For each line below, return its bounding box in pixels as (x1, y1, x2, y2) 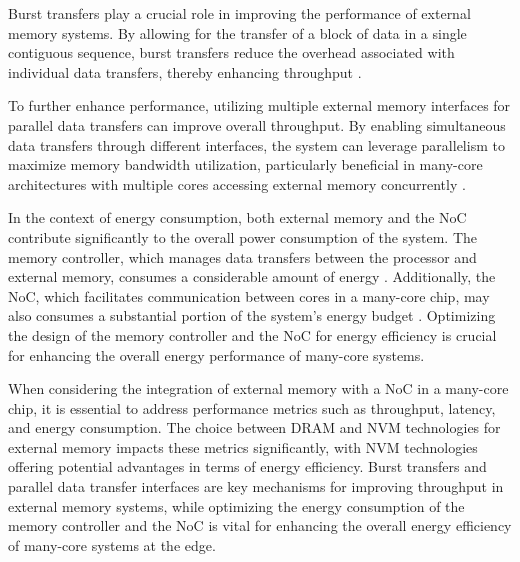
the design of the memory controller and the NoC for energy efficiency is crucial (8, 324, 497, 345)
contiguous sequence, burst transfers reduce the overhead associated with (8, 42, 455, 63)
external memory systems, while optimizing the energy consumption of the (8, 495, 465, 516)
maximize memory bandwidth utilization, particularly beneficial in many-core (8, 154, 483, 175)
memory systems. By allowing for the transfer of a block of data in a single (8, 22, 467, 43)
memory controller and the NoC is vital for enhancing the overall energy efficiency (8, 515, 512, 536)
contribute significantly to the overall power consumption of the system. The (8, 226, 478, 247)
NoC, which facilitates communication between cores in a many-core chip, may (8, 285, 490, 306)
